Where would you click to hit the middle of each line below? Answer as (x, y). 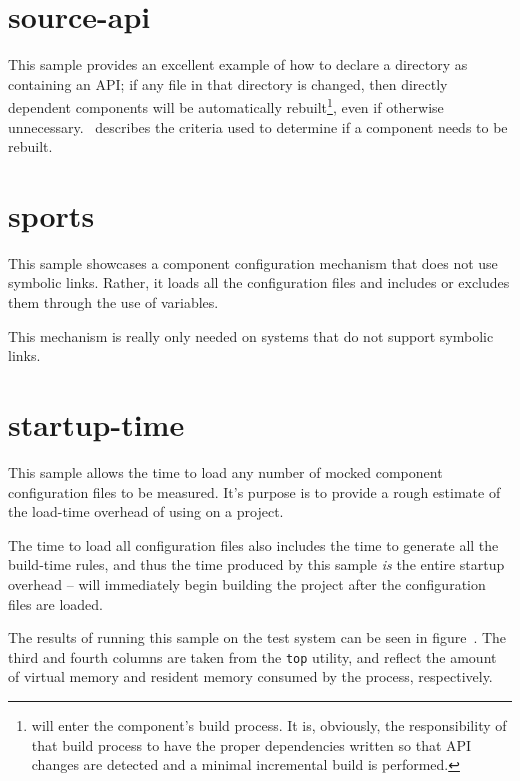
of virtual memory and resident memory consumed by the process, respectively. (250, 676)
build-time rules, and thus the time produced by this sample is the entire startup (256, 564)
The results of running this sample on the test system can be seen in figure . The (257, 637)
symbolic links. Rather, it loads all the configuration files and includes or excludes (259, 282)
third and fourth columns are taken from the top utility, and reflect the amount (252, 656)
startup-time (96, 424)
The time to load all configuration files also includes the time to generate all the (253, 544)
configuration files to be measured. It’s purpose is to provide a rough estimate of (254, 491)
